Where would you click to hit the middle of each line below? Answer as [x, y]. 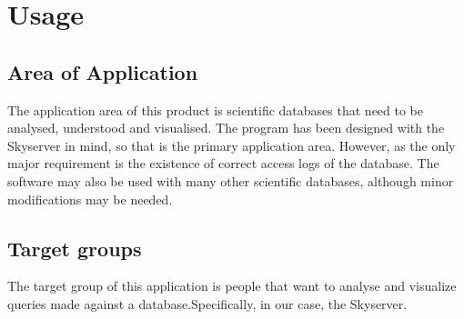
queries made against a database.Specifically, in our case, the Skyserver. [207, 303]
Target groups [75, 248]
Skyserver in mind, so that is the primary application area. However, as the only [232, 145]
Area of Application [103, 71]
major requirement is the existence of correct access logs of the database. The [223, 163]
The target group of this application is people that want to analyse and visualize [232, 286]
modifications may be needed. [90, 199]
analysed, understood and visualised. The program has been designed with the [226, 128]
